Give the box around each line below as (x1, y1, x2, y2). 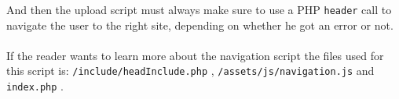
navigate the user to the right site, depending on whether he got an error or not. (6, 16, 394, 33)
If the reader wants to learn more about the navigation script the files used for (6, 47, 384, 63)
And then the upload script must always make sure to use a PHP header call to (6, 2, 392, 17)
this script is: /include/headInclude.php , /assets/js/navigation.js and (6, 62, 375, 79)
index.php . (6, 78, 64, 94)
